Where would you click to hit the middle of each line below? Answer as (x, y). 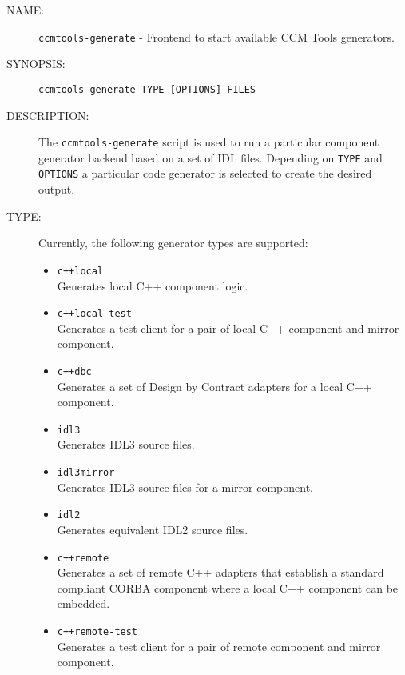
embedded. (83, 603)
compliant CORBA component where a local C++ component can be (228, 587)
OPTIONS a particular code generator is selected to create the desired (205, 173)
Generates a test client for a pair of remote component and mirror (219, 646)
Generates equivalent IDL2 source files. (153, 529)
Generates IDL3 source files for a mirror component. (185, 487)
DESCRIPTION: (48, 115)
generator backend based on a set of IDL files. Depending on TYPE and (210, 157)
